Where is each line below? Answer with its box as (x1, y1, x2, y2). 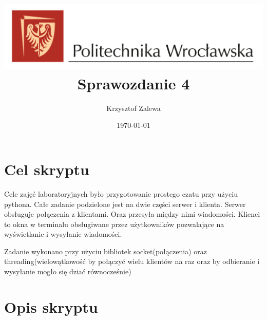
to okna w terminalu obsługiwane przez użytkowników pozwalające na (4, 218, 224, 229)
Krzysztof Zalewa (106, 102, 161, 113)
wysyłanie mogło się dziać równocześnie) (4, 266, 131, 277)
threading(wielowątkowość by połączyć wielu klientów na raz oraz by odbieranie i (4, 256, 260, 267)
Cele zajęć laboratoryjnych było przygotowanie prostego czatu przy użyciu (4, 188, 238, 199)
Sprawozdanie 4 (77, 72, 190, 93)
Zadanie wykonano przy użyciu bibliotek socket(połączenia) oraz (4, 246, 207, 256)
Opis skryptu (4, 296, 98, 317)
